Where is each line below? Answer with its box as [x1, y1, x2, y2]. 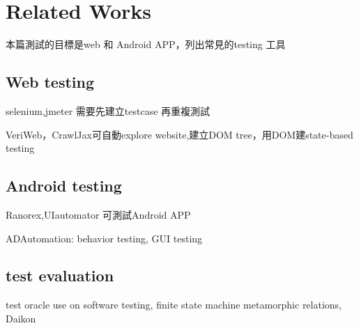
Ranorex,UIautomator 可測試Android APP [6, 207, 191, 221]
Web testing [6, 71, 95, 93]
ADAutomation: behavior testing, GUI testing [6, 231, 203, 245]
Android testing [6, 175, 122, 196]
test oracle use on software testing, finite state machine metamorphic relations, [6, 297, 342, 312]
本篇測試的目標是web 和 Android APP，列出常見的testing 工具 [6, 37, 286, 52]
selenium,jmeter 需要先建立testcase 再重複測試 [6, 103, 211, 118]
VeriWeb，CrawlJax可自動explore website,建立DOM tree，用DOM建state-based [6, 127, 353, 141]
